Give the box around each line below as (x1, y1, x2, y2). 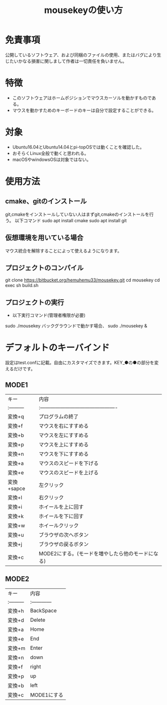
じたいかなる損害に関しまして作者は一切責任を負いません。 (5, 58, 127, 64)
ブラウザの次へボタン (39, 532, 89, 538)
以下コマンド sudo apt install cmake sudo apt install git (14, 217, 127, 223)
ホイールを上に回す (39, 504, 84, 510)
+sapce (7, 485, 26, 492)
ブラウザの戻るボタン (39, 541, 89, 548)
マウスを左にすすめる (39, 432, 89, 438)
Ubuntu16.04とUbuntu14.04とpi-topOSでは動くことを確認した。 (12, 144, 145, 150)
